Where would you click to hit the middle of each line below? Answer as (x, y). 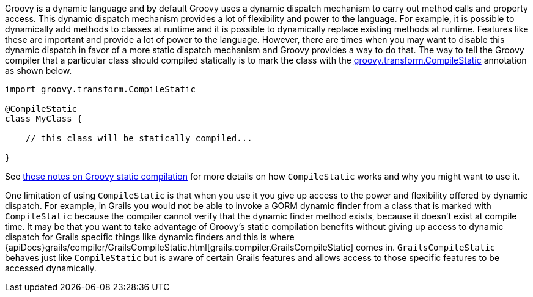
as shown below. (39, 71)
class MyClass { (44, 119)
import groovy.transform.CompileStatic (100, 89)
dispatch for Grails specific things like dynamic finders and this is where (150, 237)
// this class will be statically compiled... (139, 138)
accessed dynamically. (51, 268)
